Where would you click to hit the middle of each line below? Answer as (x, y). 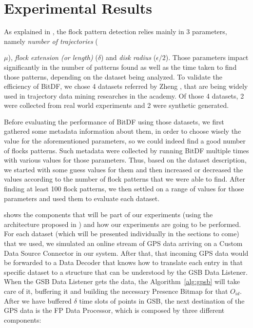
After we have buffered (38, 300)
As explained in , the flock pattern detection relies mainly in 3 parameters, (116, 31)
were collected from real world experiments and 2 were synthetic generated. (117, 105)
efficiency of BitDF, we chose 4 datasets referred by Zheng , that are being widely (126, 86)
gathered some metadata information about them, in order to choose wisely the (123, 131)
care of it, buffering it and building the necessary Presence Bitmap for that (116, 291)
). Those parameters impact (207, 57)
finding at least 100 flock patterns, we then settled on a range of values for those (124, 189)
